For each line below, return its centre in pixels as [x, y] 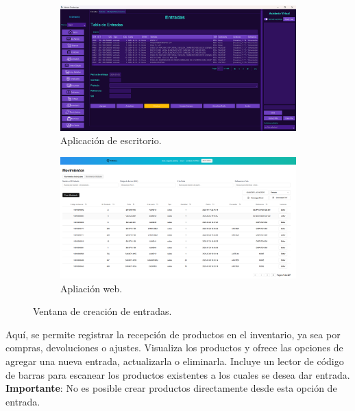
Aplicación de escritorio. [111, 140]
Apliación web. [91, 288]
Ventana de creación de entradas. [102, 311]
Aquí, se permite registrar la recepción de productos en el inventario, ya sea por [173, 334]
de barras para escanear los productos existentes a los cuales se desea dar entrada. [178, 374]
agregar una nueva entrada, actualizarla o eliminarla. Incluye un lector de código [175, 361]
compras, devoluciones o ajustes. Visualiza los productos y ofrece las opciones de [174, 348]
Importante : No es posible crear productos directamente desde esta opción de [171, 388]
